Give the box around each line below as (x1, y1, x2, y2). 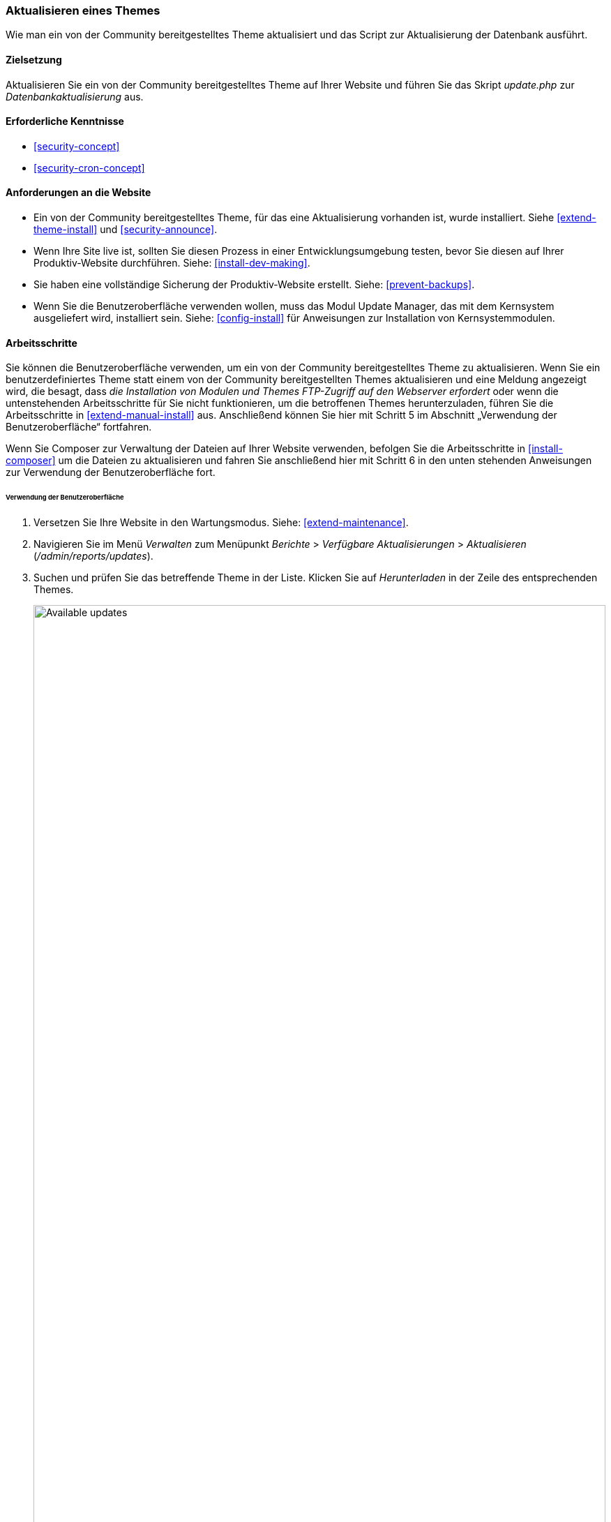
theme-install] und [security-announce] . (33, 223, 218, 236)
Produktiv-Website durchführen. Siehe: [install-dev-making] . (33, 257, 310, 269)
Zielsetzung (6, 53, 62, 66)
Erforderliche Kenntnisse (6, 115, 124, 128)
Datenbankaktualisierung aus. (6, 90, 144, 103)
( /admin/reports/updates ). (33, 549, 153, 562)
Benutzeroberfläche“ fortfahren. (6, 421, 152, 433)
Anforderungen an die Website (6, 186, 151, 199)
